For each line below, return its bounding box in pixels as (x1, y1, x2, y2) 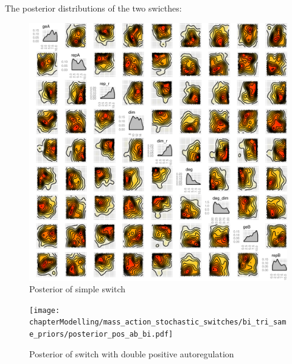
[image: (29, 306, 60, 315)
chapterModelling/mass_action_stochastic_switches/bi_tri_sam (29, 318, 287, 327)
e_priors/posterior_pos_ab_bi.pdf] (29, 330, 173, 339)
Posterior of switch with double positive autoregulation (29, 347, 234, 360)
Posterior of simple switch (29, 283, 125, 295)
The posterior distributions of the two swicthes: (5, 2, 182, 14)
